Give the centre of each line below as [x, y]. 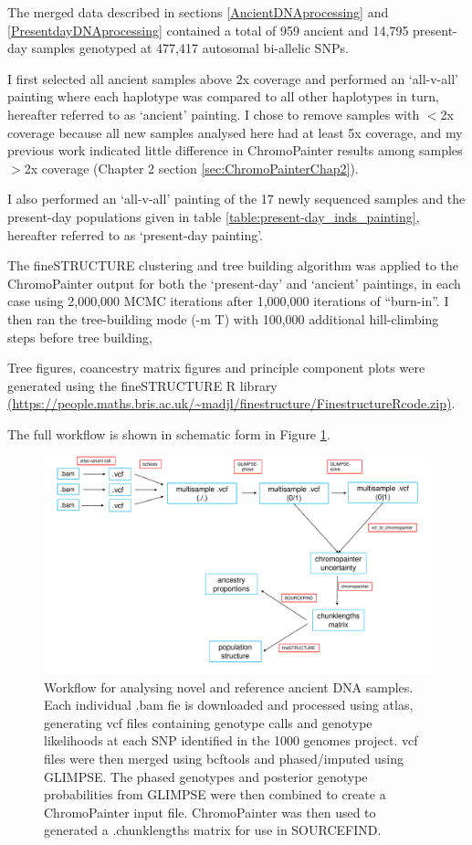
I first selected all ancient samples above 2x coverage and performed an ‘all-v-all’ [233, 78]
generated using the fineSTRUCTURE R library [142, 385]
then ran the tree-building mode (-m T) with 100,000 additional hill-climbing [223, 318]
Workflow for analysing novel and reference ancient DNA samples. [229, 687]
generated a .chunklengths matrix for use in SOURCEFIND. [213, 830]
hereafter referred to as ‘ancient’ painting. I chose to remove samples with [214, 114]
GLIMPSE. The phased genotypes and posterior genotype [206, 776]
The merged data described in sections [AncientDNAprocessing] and [198, 12]
